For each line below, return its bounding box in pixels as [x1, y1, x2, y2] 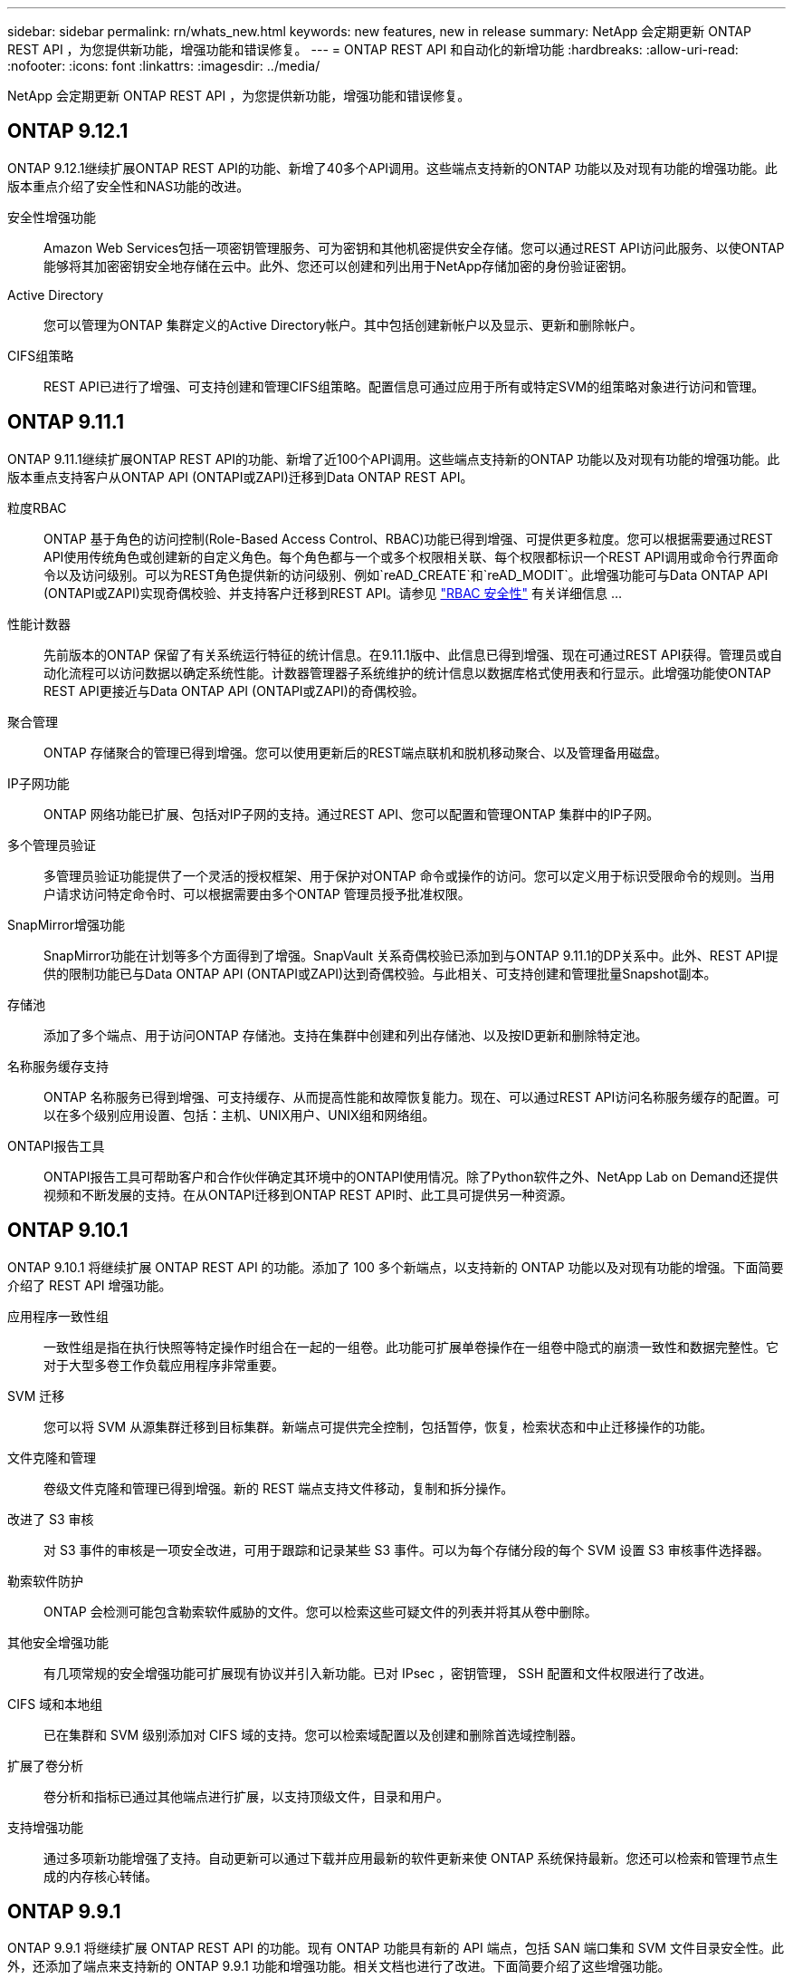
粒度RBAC [7, 499, 67, 516]
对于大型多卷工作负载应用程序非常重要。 [43, 1356, 284, 1373]
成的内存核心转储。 [43, 1868, 158, 1884]
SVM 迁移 [7, 1387, 65, 1404]
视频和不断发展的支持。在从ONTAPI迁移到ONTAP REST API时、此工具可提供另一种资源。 [43, 1186, 573, 1202]
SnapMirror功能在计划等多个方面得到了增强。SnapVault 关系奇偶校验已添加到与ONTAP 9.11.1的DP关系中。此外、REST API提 [43, 947, 779, 963]
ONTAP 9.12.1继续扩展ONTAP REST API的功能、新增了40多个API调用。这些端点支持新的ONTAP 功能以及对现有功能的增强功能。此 [7, 159, 778, 176]
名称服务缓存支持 [7, 1057, 109, 1074]
